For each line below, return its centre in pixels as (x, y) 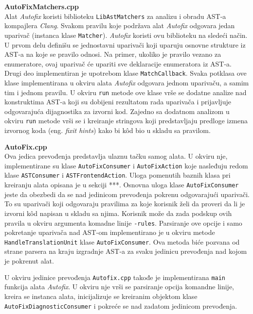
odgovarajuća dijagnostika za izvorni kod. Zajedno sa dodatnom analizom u (117, 111)
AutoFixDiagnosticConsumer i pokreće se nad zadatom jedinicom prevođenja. (121, 306)
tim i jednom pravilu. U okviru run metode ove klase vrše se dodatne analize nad (126, 92)
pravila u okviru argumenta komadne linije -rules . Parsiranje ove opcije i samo (123, 223)
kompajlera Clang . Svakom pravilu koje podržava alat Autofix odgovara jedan (120, 25)
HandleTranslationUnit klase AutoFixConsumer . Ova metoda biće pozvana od (122, 241)
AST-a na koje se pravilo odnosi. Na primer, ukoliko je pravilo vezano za (113, 54)
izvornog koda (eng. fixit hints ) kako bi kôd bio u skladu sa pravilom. (108, 130)
